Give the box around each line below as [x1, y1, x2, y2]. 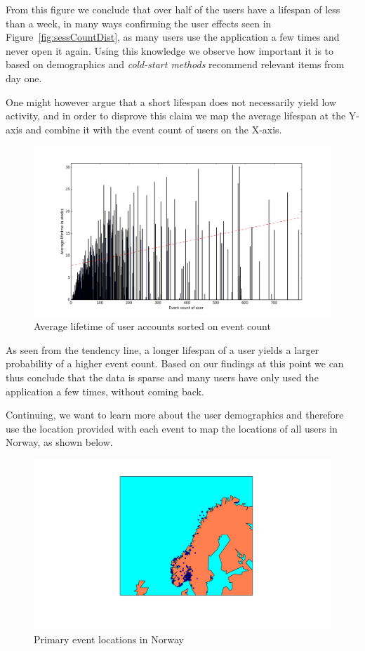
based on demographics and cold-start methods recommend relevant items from [6, 57, 345, 72]
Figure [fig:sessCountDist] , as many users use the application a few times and [6, 29, 340, 44]
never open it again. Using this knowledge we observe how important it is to [6, 43, 334, 58]
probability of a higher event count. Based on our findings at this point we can [6, 356, 344, 371]
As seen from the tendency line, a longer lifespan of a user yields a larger [6, 342, 319, 357]
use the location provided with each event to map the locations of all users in [6, 421, 338, 435]
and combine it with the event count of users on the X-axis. [25, 121, 282, 136]
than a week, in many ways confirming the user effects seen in [6, 15, 272, 30]
